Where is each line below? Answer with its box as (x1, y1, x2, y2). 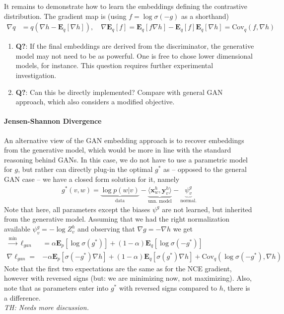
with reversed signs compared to (119, 282, 217, 293)
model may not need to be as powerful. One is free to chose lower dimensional (15, 50, 253, 61)
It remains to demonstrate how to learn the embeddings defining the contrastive (4, 1, 248, 11)
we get (173, 224, 193, 234)
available (4, 224, 30, 234)
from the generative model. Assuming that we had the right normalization (4, 214, 230, 224)
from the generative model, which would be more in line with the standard (4, 145, 231, 155)
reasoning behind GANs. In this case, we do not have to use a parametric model (4, 154, 248, 164)
